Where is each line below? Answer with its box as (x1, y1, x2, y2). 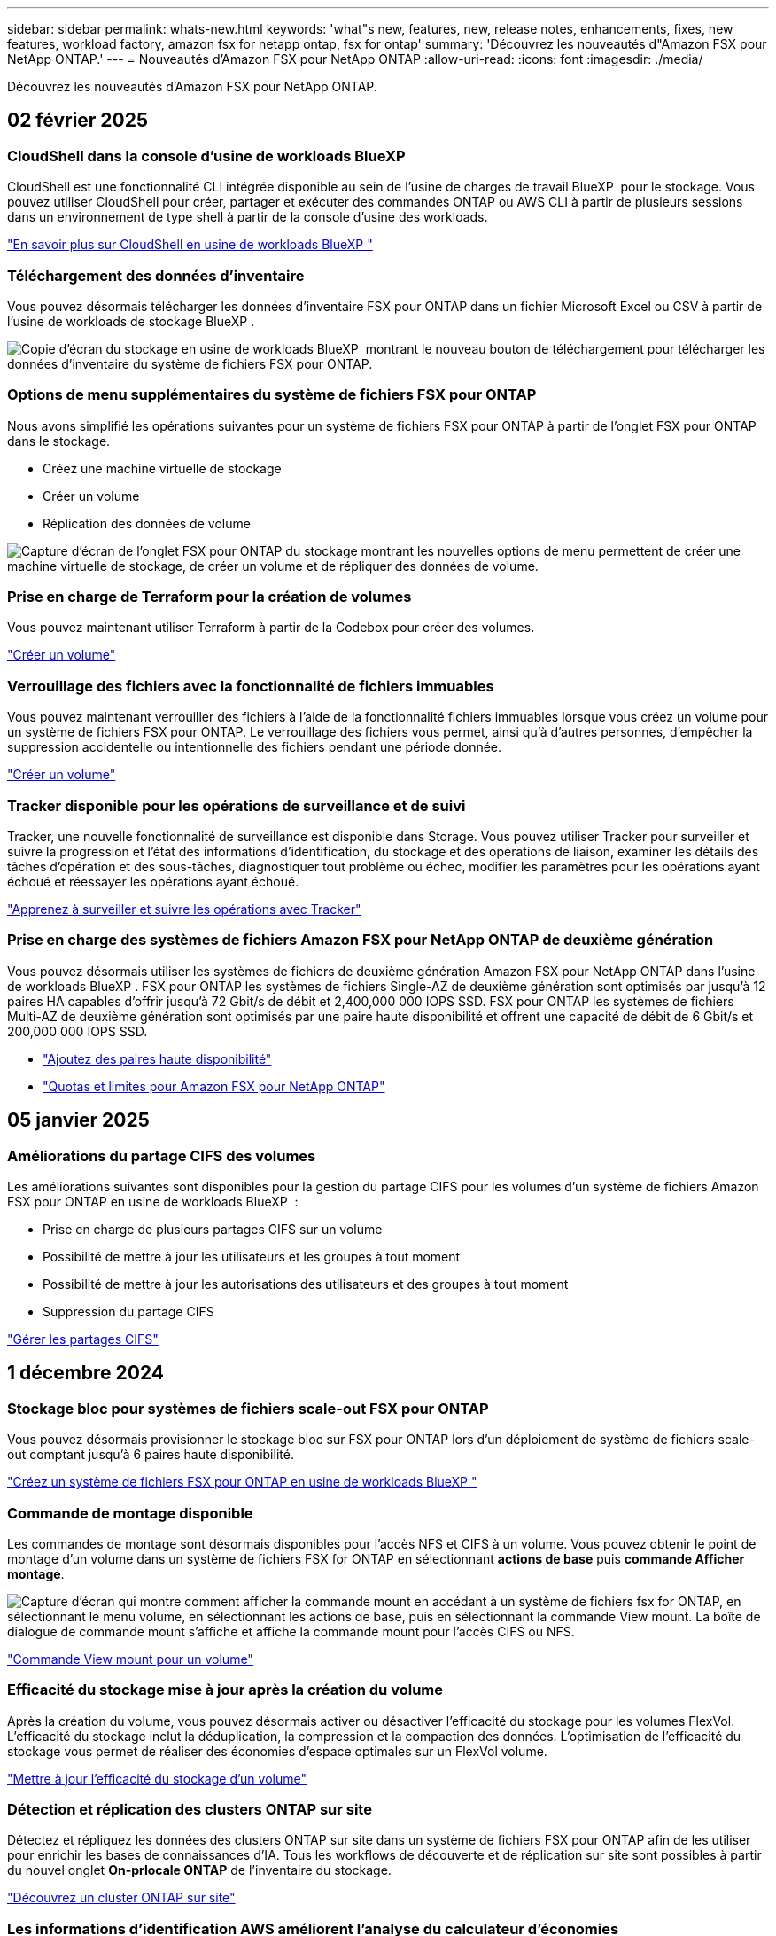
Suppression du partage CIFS (43, 1303, 214, 1319)
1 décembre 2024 (7, 1362, 165, 1385)
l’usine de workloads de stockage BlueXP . (7, 313, 255, 329)
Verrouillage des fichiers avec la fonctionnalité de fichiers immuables (7, 676, 494, 695)
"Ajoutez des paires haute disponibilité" (43, 1050, 272, 1066)
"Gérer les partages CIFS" (7, 1331, 159, 1347)
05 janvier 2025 (7, 1109, 150, 1132)
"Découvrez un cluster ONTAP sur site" (7, 1890, 236, 1906)
